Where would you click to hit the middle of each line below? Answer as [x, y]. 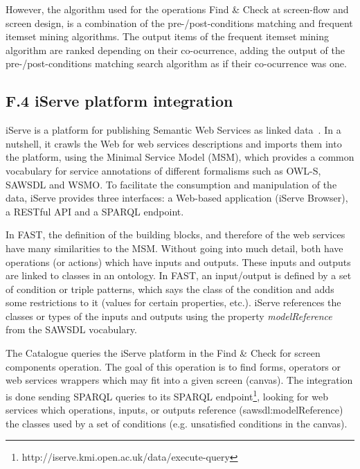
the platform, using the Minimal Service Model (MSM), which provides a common [180, 157]
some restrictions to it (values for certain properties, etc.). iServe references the [173, 302]
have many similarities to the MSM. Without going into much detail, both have [174, 248]
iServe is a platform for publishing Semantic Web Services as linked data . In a [173, 130]
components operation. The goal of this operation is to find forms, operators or [173, 366]
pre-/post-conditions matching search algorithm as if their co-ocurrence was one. [176, 63]
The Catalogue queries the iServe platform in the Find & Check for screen [163, 353]
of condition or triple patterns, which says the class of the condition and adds [170, 289]
